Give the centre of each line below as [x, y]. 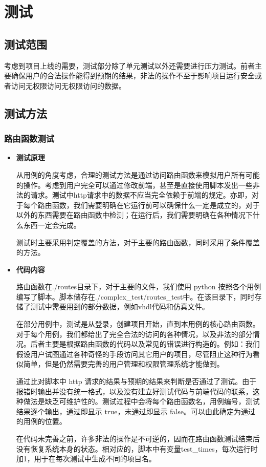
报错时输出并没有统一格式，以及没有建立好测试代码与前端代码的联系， [134, 391]
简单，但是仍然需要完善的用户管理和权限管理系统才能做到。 [124, 364]
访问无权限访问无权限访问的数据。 [68, 85]
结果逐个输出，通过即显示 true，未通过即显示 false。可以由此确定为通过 [136, 411]
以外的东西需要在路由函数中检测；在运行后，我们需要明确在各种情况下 [134, 215]
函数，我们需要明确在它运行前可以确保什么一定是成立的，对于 [156, 205]
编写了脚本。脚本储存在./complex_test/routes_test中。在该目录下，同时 [135, 296]
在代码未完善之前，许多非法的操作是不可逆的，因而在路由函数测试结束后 [138, 439]
